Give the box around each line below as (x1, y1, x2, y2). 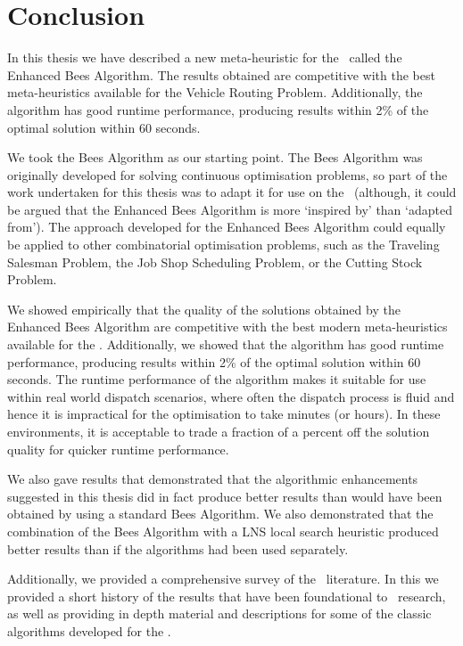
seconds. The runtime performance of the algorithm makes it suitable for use (7, 370, 426, 388)
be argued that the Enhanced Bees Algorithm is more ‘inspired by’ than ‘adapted (7, 200, 452, 218)
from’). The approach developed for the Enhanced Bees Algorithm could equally (7, 217, 446, 236)
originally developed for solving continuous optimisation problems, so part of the (7, 165, 448, 184)
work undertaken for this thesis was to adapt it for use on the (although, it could (7, 183, 457, 201)
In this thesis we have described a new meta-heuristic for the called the (7, 48, 402, 67)
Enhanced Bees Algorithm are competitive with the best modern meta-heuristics (7, 317, 448, 336)
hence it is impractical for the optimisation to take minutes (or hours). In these (7, 405, 441, 423)
